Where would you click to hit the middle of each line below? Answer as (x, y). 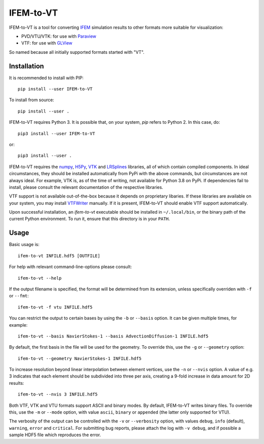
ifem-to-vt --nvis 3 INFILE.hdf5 (58, 394)
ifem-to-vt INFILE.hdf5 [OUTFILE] (59, 256)
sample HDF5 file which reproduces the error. (55, 435)
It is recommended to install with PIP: (46, 78)
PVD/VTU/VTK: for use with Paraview (59, 36)
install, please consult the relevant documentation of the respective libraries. (86, 187)
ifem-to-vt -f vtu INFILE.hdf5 (55, 307)
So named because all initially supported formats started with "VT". (77, 52)
